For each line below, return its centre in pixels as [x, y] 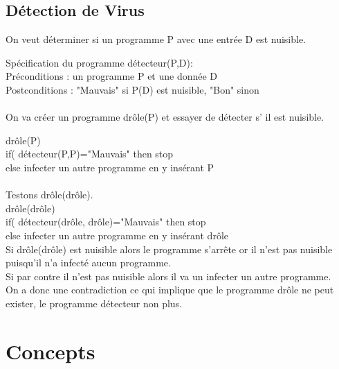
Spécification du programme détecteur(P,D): [99, 62]
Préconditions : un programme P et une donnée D [112, 76]
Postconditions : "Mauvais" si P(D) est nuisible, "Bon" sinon [132, 89]
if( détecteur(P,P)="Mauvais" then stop [90, 154]
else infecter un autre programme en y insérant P [110, 167]
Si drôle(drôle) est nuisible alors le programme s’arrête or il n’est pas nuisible [169, 249]
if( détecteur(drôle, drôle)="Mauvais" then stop [106, 222]
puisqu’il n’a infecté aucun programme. [88, 263]
